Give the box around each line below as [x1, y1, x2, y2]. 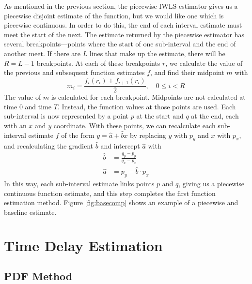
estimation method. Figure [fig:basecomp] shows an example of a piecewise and [4, 197, 238, 208]
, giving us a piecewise [178, 179, 245, 189]
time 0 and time [4, 101, 51, 111]
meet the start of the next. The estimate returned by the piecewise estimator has [4, 29, 244, 39]
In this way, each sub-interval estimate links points [4, 179, 155, 189]
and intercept [100, 141, 140, 151]
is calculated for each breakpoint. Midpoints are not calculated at [51, 92, 246, 102]
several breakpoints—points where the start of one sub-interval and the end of [4, 39, 236, 49]
